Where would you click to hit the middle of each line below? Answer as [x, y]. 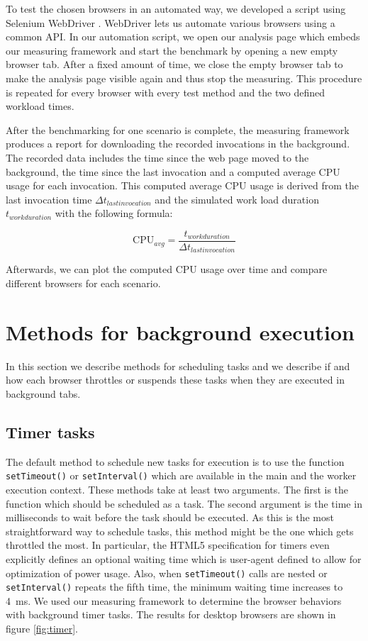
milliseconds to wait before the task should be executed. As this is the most [170, 517]
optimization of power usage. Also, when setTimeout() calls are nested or [167, 573]
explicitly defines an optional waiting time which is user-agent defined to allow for [184, 558]
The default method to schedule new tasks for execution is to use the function [175, 461]
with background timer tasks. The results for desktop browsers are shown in [171, 614]
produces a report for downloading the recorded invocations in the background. [178, 144]
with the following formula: [114, 213]
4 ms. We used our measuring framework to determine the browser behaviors [174, 600]
